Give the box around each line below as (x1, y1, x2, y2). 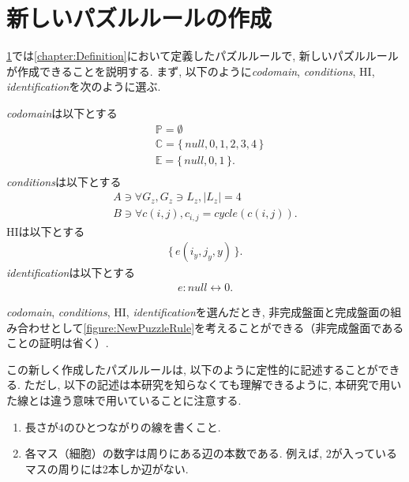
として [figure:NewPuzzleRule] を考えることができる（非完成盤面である (50, 319, 404, 335)
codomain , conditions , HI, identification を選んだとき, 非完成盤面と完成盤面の (6, 303, 391, 319)
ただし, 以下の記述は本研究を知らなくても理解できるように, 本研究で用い (24, 376, 402, 393)
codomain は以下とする (6, 104, 118, 121)
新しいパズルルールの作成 (6, 2, 272, 34)
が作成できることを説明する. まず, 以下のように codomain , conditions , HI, (6, 62, 375, 79)
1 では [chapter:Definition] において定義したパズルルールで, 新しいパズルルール (6, 47, 399, 64)
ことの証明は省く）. (6, 334, 109, 351)
